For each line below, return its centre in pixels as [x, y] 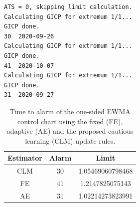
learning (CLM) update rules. [70, 140]
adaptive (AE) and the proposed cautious [70, 131]
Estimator [25, 158]
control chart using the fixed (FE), [70, 121]
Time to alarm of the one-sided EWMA [70, 111]
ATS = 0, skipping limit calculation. [68, 7]
